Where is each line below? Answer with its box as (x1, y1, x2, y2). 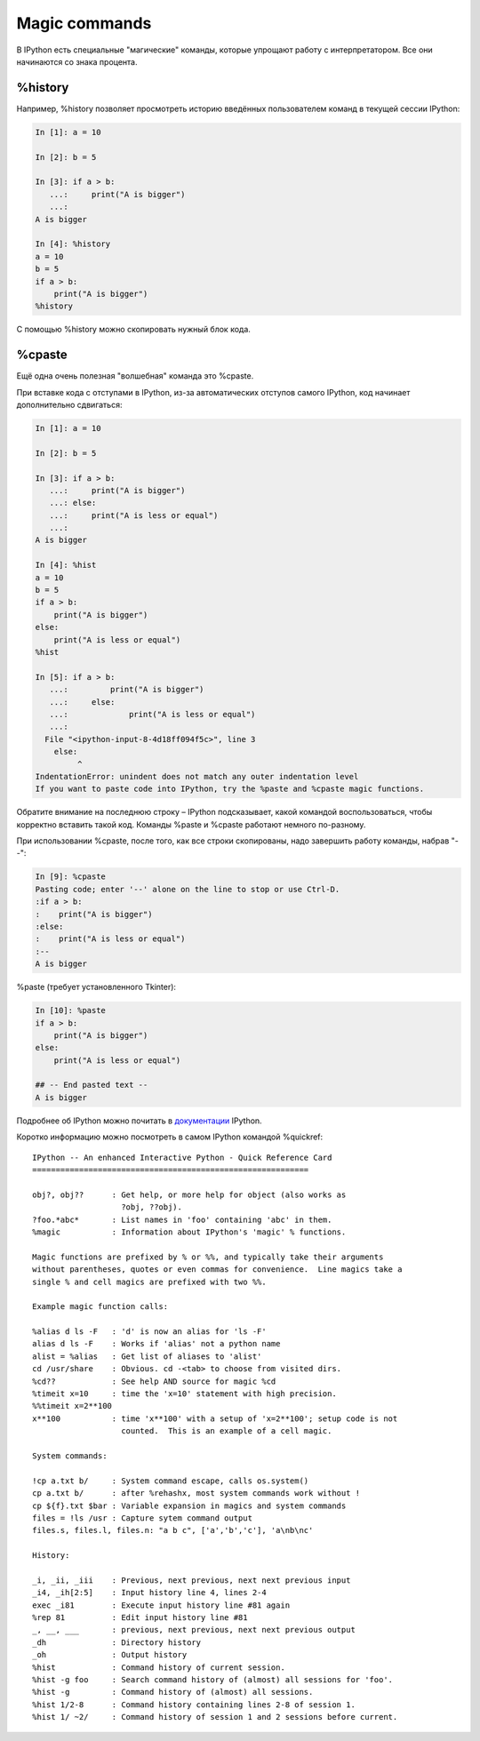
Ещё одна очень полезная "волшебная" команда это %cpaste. (16, 371, 254, 381)
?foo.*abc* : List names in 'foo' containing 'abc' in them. (32, 1214, 332, 1225)
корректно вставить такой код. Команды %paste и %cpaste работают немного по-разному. (16, 819, 366, 830)
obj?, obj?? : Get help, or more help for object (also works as (32, 1189, 347, 1200)
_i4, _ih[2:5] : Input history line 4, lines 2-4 (32, 1587, 267, 1598)
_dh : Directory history (32, 1637, 202, 1648)
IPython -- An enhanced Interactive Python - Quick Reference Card (32, 1152, 332, 1162)
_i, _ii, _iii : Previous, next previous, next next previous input (32, 1575, 351, 1585)
